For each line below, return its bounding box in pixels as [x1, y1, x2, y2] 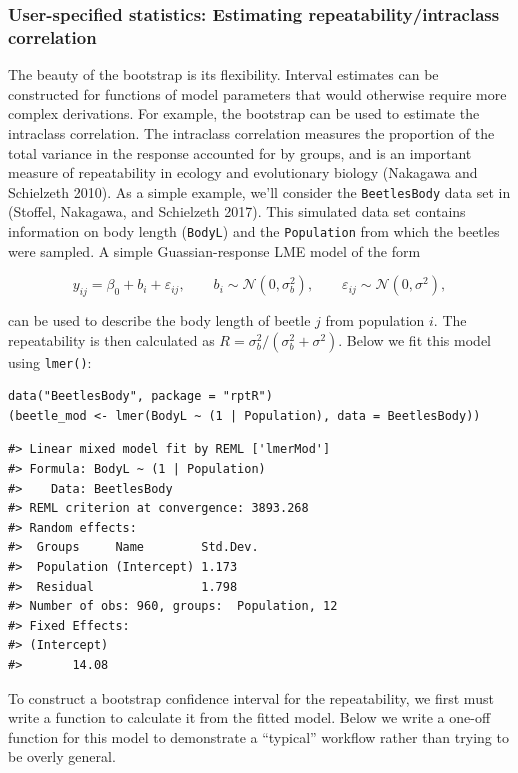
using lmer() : [8, 351, 92, 372]
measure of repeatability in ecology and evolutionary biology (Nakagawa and [8, 162, 478, 183]
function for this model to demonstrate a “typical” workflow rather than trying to [8, 726, 509, 747]
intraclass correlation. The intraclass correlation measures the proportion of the [8, 122, 495, 143]
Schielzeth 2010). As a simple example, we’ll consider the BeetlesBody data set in [8, 181, 511, 202]
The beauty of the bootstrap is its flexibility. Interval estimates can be [8, 64, 439, 85]
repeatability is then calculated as [8, 329, 215, 350]
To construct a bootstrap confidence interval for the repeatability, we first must [8, 687, 494, 708]
